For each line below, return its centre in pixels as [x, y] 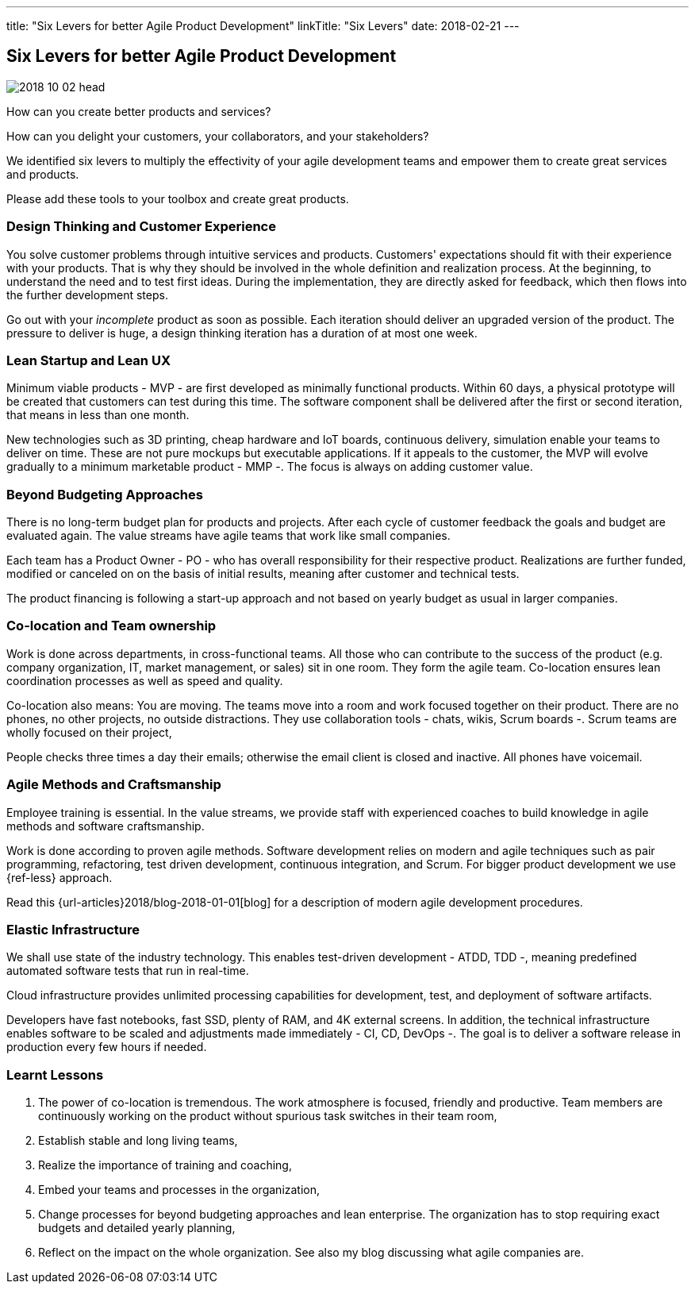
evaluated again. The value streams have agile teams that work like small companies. [228, 536]
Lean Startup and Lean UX [88, 360]
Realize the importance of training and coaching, [165, 1165]
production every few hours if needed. [107, 1047]
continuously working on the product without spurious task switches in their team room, [268, 1116]
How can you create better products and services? [139, 111]
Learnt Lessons [55, 1074]
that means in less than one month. [98, 415]
